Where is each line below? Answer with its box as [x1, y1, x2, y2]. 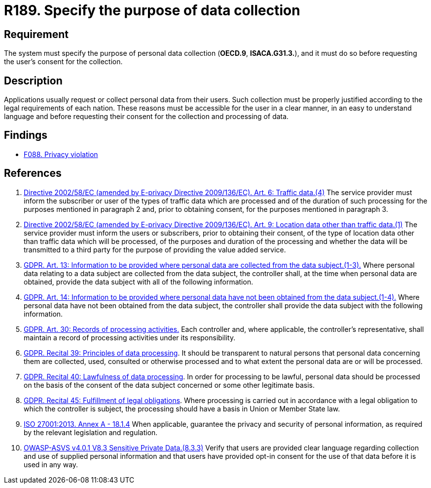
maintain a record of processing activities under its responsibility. [24, 333, 236, 342]
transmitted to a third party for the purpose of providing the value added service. [24, 245, 286, 254]
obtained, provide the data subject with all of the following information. [24, 277, 253, 286]
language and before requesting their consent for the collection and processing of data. [4, 112, 289, 121]
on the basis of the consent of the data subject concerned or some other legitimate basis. [24, 380, 315, 389]
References [4, 167, 62, 180]
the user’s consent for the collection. [4, 57, 123, 66]
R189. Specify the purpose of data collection [4, 2, 300, 19]
